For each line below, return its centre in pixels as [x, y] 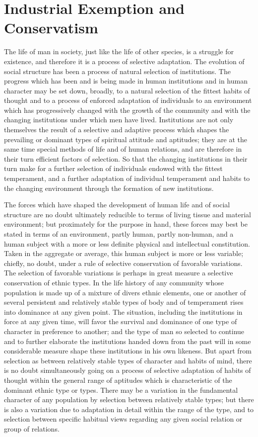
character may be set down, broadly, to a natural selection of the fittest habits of [127, 90]
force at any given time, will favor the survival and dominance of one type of [121, 321]
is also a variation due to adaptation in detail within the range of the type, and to [129, 409]
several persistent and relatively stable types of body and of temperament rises [124, 302]
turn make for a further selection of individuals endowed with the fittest [113, 168]
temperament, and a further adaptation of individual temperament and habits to [127, 178]
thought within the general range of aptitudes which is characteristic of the [118, 380]
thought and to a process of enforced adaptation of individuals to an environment [128, 100]
